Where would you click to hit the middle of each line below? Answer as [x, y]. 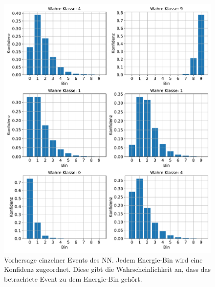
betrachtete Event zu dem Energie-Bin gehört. [73, 278]
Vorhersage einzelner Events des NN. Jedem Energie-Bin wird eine [103, 259]
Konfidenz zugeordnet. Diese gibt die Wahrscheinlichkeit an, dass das [107, 269]
